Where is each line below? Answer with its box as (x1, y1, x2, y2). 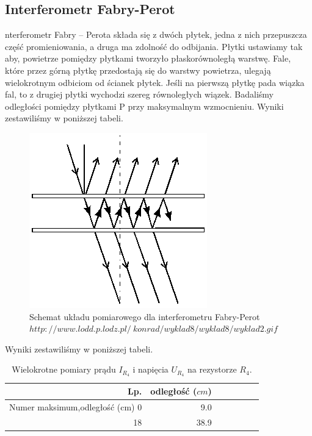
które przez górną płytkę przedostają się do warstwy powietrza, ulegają (5, 63, 271, 76)
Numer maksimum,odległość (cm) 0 (9, 401, 142, 413)
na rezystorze (187, 363, 237, 376)
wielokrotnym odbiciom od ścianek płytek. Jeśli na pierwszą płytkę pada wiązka (5, 76, 305, 88)
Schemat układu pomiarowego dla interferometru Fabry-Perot (29, 310, 260, 323)
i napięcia (132, 363, 169, 376)
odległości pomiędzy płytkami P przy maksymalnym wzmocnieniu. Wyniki (5, 99, 284, 112)
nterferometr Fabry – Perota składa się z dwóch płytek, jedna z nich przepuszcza (5, 28, 307, 41)
